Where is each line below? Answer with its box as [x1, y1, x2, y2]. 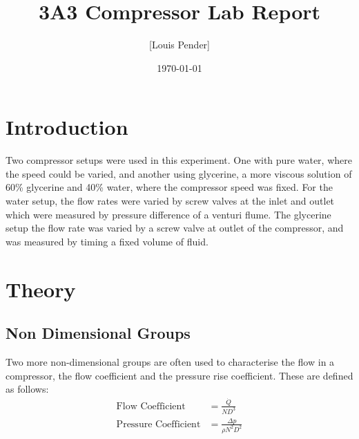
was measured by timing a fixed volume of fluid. [6, 234, 208, 248]
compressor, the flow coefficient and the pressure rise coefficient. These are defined [6, 368, 353, 382]
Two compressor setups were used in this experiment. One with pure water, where [6, 153, 352, 167]
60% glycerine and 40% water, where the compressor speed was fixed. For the [6, 180, 333, 194]
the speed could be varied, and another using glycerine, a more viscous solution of [6, 166, 352, 180]
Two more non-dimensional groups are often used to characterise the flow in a [6, 354, 335, 368]
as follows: [6, 382, 49, 396]
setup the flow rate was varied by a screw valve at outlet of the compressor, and [6, 221, 344, 235]
